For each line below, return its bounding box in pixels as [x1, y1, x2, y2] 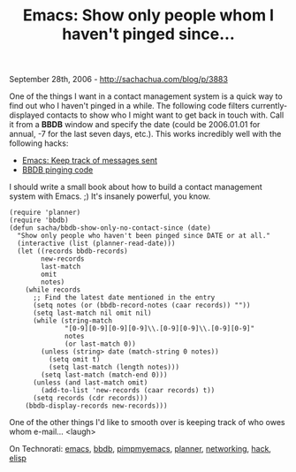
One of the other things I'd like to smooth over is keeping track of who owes [9, 417, 285, 428]
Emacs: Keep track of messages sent [21, 156, 157, 166]
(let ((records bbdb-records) [17, 247, 128, 256]
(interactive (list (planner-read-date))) [17, 240, 176, 248]
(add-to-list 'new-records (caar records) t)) [41, 386, 216, 395]
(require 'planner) [9, 209, 81, 217]
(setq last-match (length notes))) [48, 363, 179, 372]
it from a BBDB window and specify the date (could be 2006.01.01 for [9, 119, 261, 130]
